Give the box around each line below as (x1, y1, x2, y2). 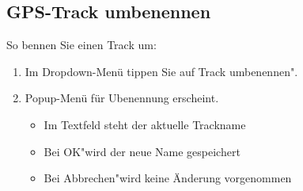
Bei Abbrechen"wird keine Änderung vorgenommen (44, 170, 292, 186)
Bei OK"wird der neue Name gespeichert (44, 143, 241, 159)
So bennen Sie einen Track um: (6, 36, 157, 53)
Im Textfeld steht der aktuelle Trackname (44, 116, 246, 132)
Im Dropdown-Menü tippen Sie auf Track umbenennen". (25, 63, 298, 79)
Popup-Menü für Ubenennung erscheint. (25, 90, 219, 106)
